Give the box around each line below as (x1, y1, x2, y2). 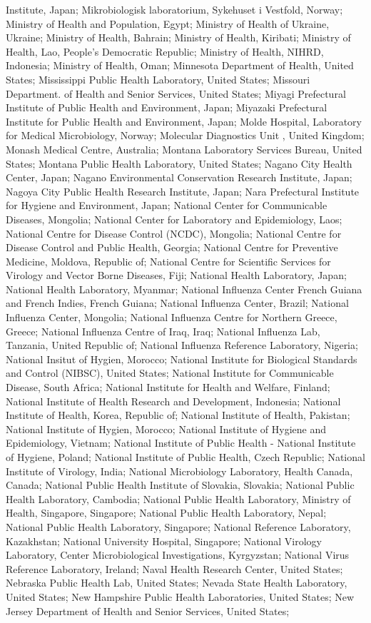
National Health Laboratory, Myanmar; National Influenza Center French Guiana (6, 281, 362, 296)
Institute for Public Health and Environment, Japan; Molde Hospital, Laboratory (6, 113, 362, 128)
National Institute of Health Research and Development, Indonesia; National (6, 393, 341, 408)
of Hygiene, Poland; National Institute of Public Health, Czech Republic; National (6, 450, 365, 464)
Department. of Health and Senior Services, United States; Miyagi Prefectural (6, 86, 346, 101)
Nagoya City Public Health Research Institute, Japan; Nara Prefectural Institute (6, 183, 360, 198)
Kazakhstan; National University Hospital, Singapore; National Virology (6, 533, 322, 548)
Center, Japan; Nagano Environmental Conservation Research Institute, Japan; (6, 170, 352, 185)
